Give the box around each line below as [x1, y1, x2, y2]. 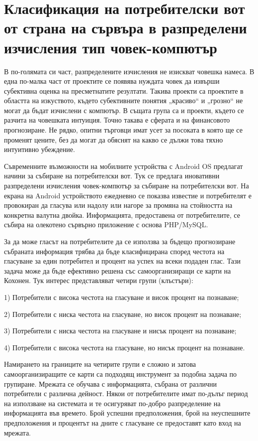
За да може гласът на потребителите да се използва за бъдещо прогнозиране [4, 236, 236, 246]
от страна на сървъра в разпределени [4, 17, 247, 38]
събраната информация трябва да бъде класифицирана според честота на [4, 246, 225, 256]
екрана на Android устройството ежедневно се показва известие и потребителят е [4, 190, 252, 200]
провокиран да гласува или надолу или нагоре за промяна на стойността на [4, 200, 233, 210]
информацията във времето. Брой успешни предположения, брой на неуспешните [4, 408, 251, 418]
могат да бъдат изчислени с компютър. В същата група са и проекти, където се [4, 105, 244, 115]
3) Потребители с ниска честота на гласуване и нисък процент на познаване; [4, 325, 237, 336]
